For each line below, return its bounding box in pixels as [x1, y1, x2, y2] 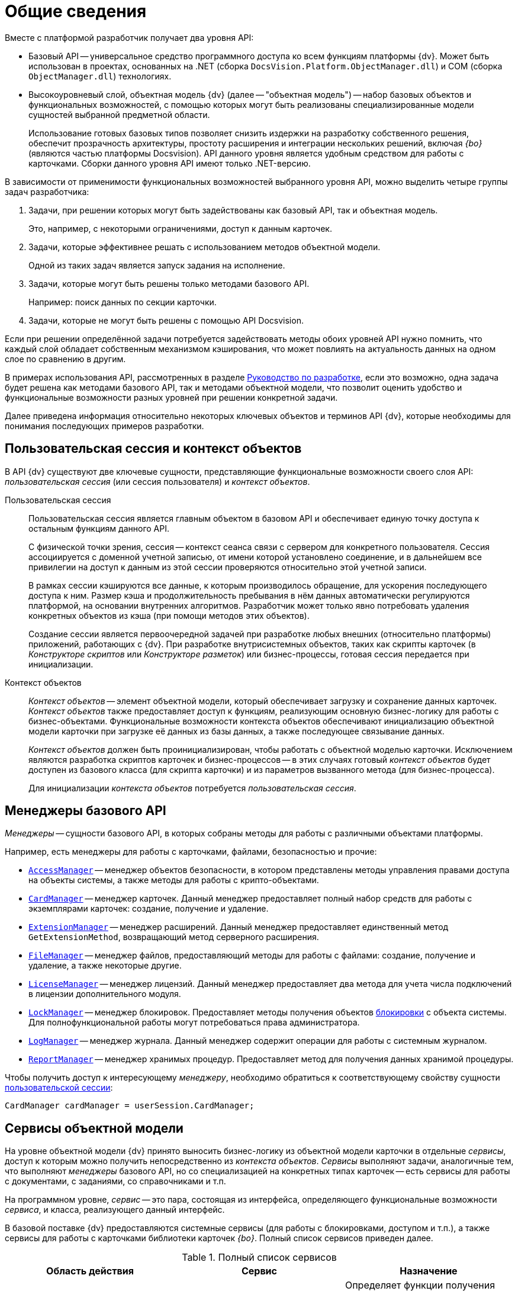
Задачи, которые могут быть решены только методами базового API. [28, 278, 310, 289]
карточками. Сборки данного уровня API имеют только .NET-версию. [28, 158, 311, 168]
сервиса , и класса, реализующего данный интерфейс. [5, 1204, 225, 1215]
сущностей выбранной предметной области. [28, 109, 210, 120]
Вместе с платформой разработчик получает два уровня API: [5, 32, 254, 43]
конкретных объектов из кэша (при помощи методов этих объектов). [28, 610, 310, 621]
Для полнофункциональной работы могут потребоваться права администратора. [28, 1017, 360, 1028]
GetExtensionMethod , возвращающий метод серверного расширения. [28, 932, 319, 942]
